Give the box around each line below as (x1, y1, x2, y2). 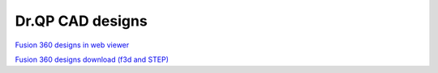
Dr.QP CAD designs (15, 12, 148, 30)
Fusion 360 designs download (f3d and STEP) (15, 55, 170, 64)
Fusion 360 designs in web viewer (15, 40, 130, 50)
